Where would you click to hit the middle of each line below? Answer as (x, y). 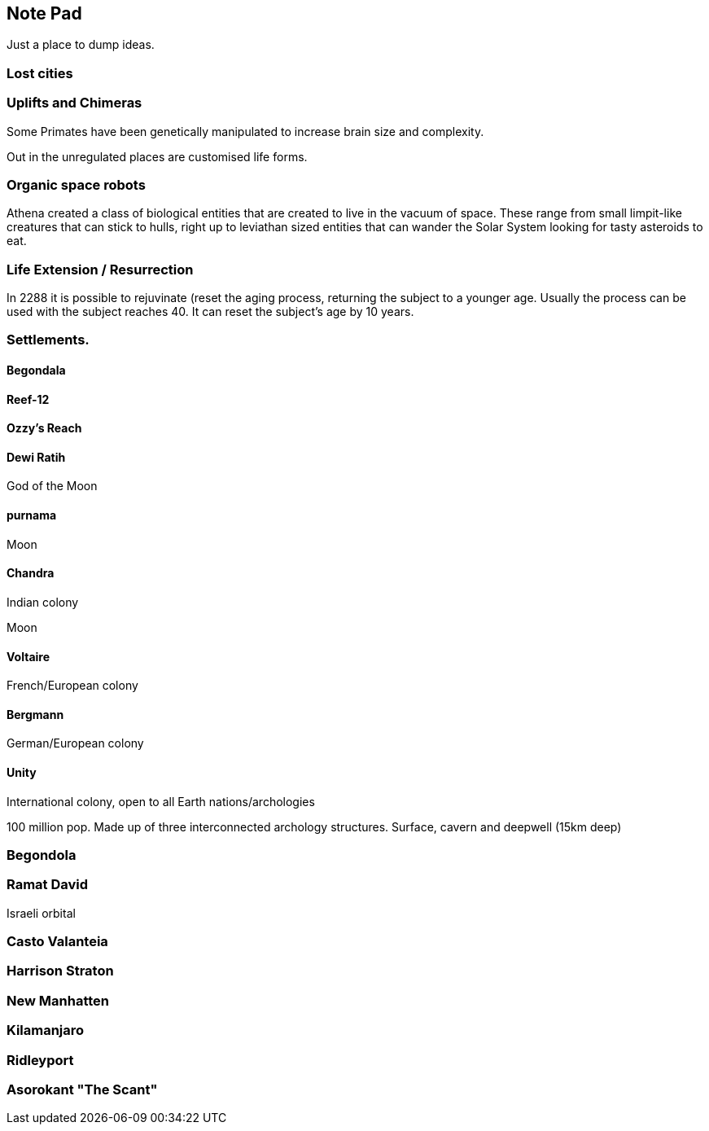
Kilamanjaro (46, 1030)
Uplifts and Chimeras (74, 103)
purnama (32, 515)
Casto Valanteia (57, 942)
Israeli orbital (41, 913)
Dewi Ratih (36, 457)
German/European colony (75, 743)
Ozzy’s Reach (44, 428)
